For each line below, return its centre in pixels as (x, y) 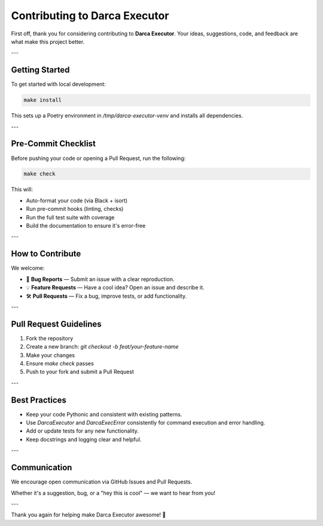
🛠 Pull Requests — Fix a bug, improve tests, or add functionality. (106, 296)
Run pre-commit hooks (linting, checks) (75, 209)
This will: (22, 189)
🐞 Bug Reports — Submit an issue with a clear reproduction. (100, 279)
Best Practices (39, 400)
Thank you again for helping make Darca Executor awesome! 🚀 (89, 515)
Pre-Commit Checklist (53, 144)
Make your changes (50, 355)
